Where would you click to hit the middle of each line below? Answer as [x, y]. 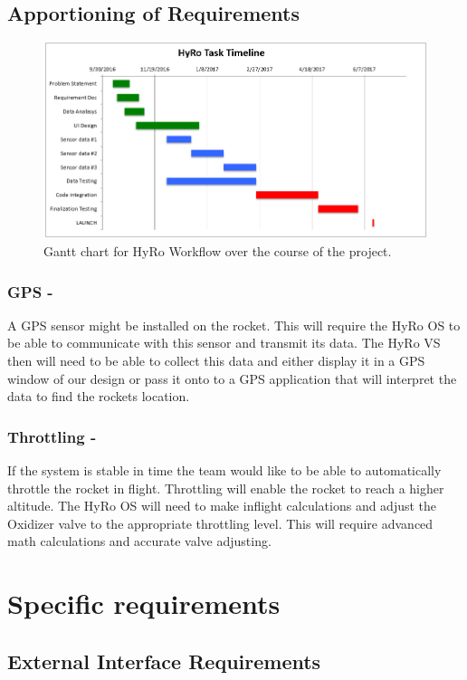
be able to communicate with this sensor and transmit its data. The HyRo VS [224, 343]
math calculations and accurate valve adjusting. [139, 541]
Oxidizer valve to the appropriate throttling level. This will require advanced [220, 523]
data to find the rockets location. [99, 396]
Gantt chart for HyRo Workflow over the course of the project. [218, 251]
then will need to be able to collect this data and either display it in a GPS [216, 361]
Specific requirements [144, 603]
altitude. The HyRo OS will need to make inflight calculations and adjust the [222, 506]
